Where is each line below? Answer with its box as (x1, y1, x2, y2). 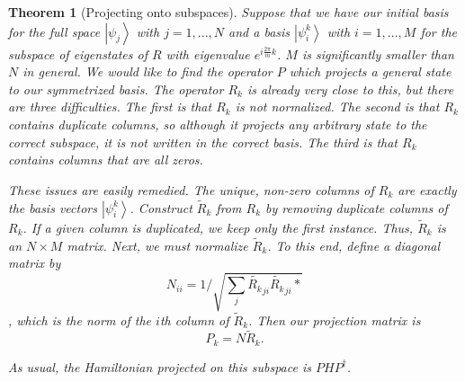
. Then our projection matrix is (248, 310, 421, 329)
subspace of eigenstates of (8, 44, 148, 63)
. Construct (130, 198, 192, 217)
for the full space (8, 22, 101, 40)
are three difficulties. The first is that (8, 97, 212, 116)
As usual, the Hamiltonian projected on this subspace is (8, 357, 311, 376)
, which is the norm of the (8, 310, 152, 329)
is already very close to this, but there (246, 79, 454, 98)
